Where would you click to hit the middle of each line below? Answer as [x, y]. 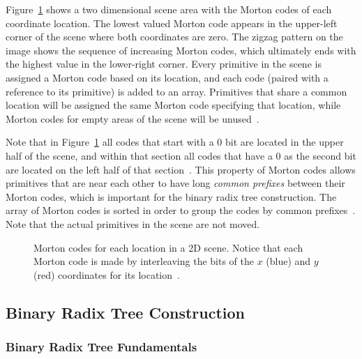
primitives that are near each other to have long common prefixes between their [175, 183]
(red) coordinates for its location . [107, 274]
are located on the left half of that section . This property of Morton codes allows [181, 169]
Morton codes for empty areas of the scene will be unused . [133, 118]
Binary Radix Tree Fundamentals [101, 346]
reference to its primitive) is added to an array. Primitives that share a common [176, 91]
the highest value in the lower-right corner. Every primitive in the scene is [164, 64]
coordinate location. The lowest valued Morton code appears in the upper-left [172, 23]
